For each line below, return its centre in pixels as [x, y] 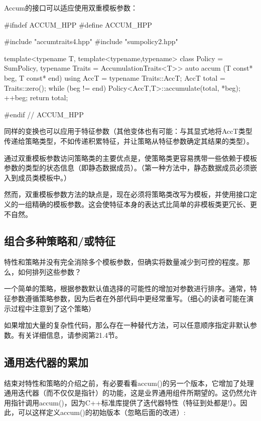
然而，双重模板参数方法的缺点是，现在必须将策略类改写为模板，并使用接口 [127, 194]
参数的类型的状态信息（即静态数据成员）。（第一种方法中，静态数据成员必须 [127, 168]
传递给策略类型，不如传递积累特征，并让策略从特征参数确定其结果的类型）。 [129, 141]
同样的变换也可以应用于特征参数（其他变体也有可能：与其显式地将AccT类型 [128, 131]
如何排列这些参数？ [49, 271]
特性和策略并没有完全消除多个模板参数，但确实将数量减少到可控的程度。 [123, 262]
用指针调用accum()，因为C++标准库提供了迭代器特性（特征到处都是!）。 [122, 402]
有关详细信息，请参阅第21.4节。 [70, 335]
